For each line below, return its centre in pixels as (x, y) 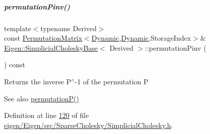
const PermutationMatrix (43, 38)
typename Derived (68, 28)
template (18, 28)
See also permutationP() (42, 98)
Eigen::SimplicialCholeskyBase (51, 47)
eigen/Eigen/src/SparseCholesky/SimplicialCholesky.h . (89, 125)
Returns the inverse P (38, 81)
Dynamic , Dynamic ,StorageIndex (141, 38)
